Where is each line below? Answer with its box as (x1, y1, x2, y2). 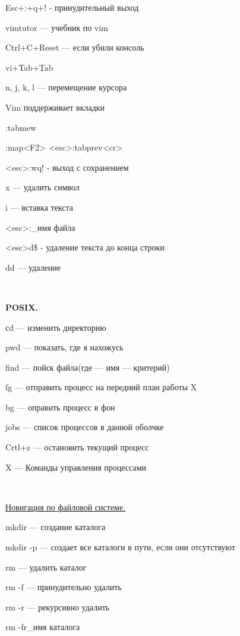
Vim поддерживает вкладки (5, 101, 105, 113)
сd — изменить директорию (5, 321, 106, 333)
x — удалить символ (5, 181, 80, 193)
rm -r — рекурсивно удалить (5, 600, 110, 613)
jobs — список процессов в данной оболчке (5, 421, 164, 433)
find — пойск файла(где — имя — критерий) (5, 361, 170, 373)
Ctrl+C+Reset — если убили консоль (5, 41, 144, 54)
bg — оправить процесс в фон (5, 400, 115, 413)
